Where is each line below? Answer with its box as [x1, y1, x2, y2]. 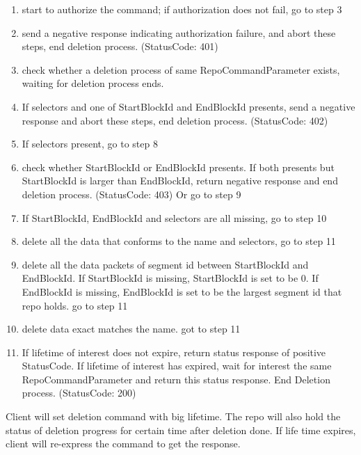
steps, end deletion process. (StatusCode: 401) [22, 39, 218, 54]
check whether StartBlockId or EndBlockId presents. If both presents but [22, 159, 335, 174]
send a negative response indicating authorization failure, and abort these [22, 25, 336, 40]
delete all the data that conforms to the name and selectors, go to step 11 [22, 234, 336, 248]
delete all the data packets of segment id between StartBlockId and [22, 257, 309, 271]
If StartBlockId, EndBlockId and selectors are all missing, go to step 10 [22, 210, 327, 225]
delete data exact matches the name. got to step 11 [22, 321, 241, 336]
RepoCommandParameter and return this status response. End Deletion [22, 372, 330, 386]
